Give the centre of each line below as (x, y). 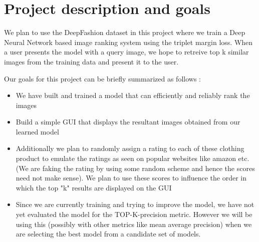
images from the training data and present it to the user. (91, 61)
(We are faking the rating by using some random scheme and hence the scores (135, 168)
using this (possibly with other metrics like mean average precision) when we (134, 224)
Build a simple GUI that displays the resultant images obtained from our (128, 122)
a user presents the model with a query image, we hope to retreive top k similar (126, 52)
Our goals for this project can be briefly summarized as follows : (102, 78)
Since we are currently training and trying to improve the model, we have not (135, 204)
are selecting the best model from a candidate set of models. (108, 234)
